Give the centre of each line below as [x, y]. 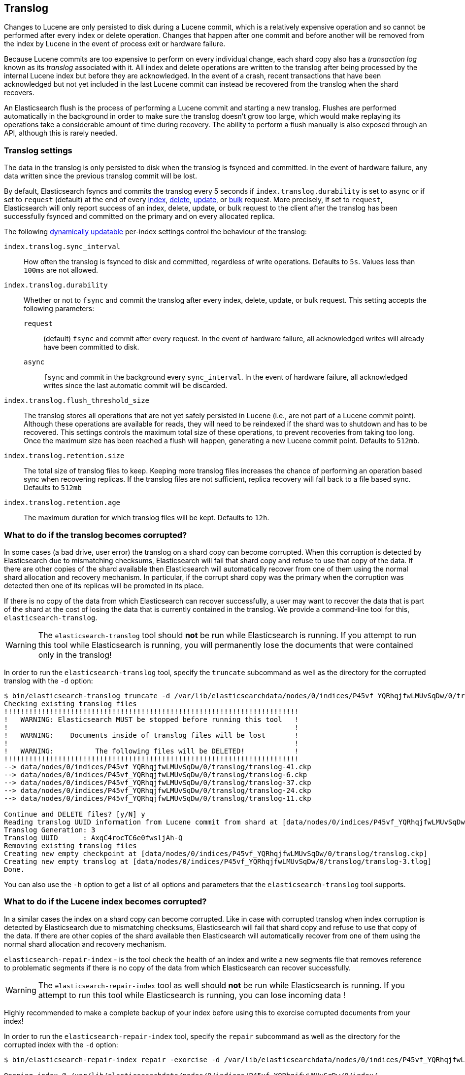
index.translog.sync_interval [62, 247]
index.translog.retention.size [64, 456]
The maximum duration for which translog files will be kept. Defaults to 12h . [147, 518]
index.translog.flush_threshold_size [77, 401]
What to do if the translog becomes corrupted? [96, 535]
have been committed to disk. [91, 347]
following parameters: [59, 309]
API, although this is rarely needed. [61, 133]
